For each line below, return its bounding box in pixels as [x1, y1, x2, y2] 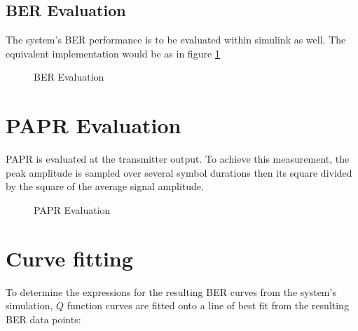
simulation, [6, 298, 53, 313]
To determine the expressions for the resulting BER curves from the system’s [6, 284, 336, 299]
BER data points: [6, 311, 81, 326]
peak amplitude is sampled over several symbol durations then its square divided [6, 165, 352, 180]
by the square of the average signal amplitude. [6, 179, 204, 194]
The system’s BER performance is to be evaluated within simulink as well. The [6, 32, 346, 47]
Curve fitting [6, 243, 133, 272]
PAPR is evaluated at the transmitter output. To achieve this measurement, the [6, 151, 350, 166]
